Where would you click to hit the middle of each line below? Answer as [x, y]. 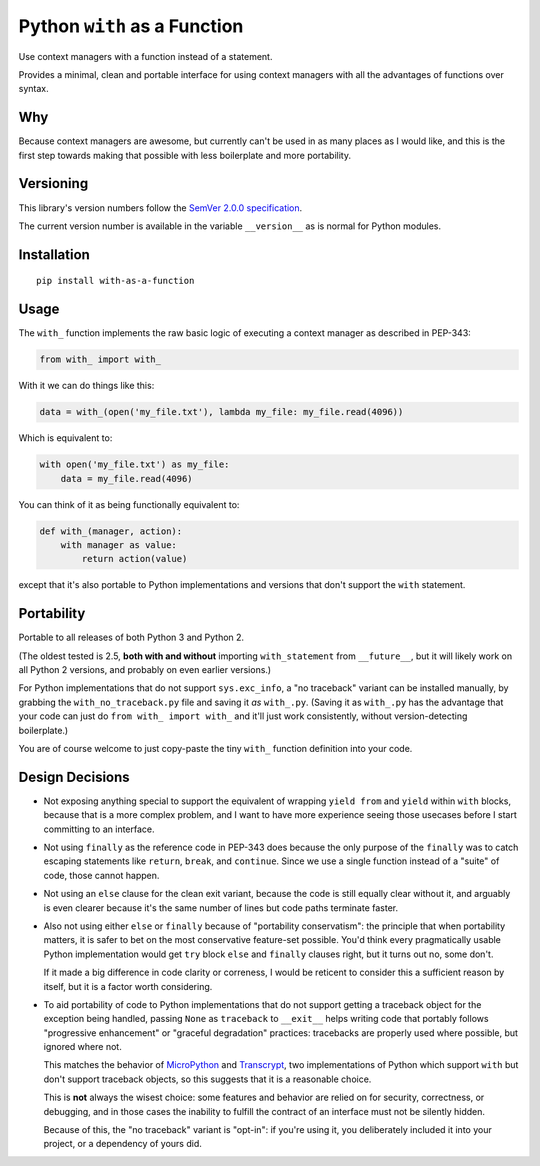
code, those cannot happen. [101, 875]
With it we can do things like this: [86, 386]
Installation [54, 254]
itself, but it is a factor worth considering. [128, 986]
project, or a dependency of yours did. [122, 1144]
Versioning [53, 183]
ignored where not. [82, 1047]
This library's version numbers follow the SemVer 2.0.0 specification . [160, 207]
